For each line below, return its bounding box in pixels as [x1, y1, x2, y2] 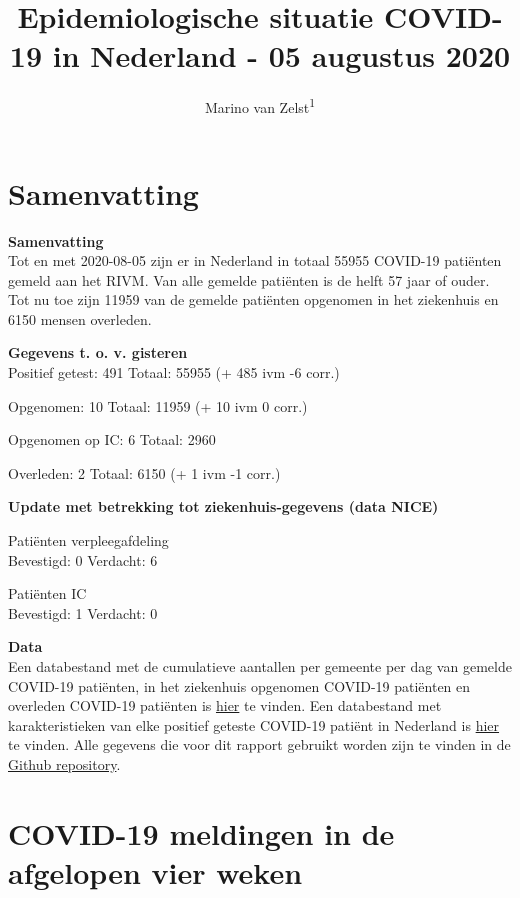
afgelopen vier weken [8, 851, 303, 892]
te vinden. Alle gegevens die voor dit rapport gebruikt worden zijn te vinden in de [8, 734, 511, 755]
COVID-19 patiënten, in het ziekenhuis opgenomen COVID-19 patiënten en [8, 675, 471, 696]
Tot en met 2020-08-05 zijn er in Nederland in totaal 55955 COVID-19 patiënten [8, 250, 502, 271]
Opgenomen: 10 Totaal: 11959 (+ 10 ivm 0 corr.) [8, 395, 308, 416]
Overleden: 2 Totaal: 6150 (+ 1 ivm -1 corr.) [8, 462, 281, 483]
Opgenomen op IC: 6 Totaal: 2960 [8, 429, 216, 450]
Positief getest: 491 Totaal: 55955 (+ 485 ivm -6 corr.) [8, 362, 340, 383]
